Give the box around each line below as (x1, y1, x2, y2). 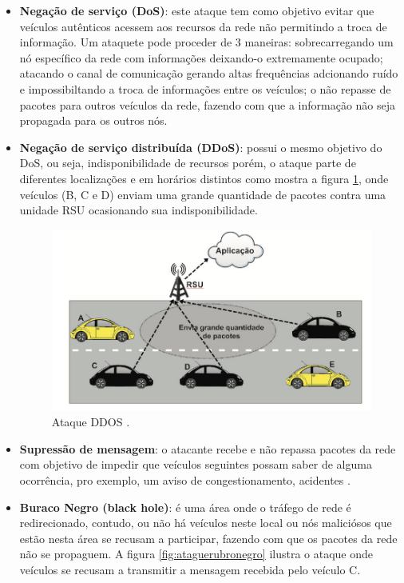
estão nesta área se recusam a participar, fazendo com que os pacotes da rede (19, 529, 398, 546)
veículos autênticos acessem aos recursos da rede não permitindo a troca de (19, 18, 387, 34)
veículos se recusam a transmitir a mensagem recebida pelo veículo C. (19, 561, 361, 578)
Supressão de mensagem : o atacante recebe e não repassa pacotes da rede (19, 440, 396, 457)
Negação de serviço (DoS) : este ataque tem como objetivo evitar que (19, 2, 374, 18)
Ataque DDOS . (51, 413, 130, 430)
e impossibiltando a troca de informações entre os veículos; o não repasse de (19, 80, 391, 97)
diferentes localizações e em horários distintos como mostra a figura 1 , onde (19, 170, 389, 186)
